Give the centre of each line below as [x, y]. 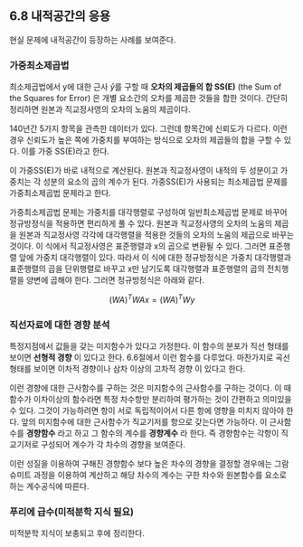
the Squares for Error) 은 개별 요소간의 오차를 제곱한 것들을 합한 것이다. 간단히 [148, 99]
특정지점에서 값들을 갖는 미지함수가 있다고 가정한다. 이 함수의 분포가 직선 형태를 [149, 346]
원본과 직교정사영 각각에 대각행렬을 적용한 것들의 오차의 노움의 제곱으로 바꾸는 [156, 235]
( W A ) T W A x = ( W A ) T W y [152, 299]
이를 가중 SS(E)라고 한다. [66, 151]
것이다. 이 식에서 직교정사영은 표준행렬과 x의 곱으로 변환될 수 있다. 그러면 [138, 246]
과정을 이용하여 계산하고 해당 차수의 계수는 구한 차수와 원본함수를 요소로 [160, 475]
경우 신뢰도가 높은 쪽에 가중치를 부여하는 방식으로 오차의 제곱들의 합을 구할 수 [146, 140]
